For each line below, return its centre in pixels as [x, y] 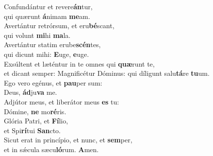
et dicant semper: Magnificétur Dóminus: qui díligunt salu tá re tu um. [107, 73]
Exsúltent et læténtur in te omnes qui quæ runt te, [79, 63]
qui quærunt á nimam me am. [47, 16]
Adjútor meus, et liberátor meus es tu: [62, 101]
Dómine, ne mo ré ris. [35, 111]
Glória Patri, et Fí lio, [36, 121]
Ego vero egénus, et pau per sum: [53, 82]
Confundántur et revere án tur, [48, 6]
